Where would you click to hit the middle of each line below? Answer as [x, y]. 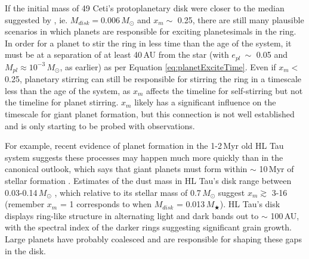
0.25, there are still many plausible [241, 19]
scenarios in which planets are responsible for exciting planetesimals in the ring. [151, 31]
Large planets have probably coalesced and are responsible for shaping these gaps [153, 239]
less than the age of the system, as [68, 90]
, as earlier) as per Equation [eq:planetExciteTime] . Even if [168, 66]
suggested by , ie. [36, 19]
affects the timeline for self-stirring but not [225, 90]
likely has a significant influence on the [205, 102]
